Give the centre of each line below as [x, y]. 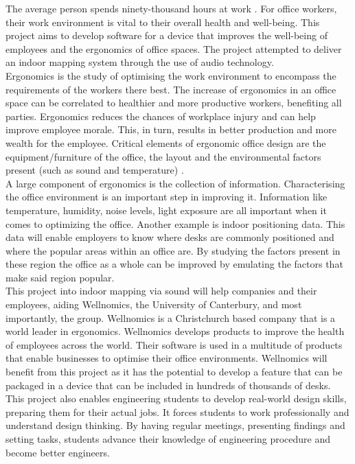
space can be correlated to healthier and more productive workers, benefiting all [174, 103]
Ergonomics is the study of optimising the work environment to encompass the [171, 75]
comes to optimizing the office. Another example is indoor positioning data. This [175, 223]
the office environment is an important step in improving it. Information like [167, 197]
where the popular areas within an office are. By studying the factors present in [173, 250]
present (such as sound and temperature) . [95, 170]
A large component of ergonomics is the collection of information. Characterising [175, 183]
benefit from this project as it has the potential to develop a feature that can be [174, 372]
